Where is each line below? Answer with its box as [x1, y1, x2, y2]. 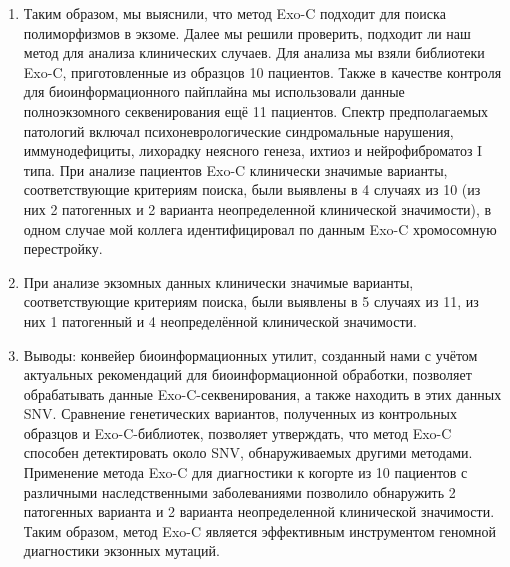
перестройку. [23, 238, 103, 259]
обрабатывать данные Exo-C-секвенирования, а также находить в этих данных [23, 383, 502, 404]
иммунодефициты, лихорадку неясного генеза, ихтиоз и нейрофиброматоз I [23, 140, 483, 161]
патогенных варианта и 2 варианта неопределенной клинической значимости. [23, 501, 495, 522]
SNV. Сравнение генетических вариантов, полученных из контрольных [23, 403, 457, 424]
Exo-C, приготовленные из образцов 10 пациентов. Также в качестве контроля [23, 61, 502, 82]
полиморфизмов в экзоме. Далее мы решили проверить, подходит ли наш [23, 22, 471, 43]
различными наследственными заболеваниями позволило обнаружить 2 [23, 481, 456, 502]
